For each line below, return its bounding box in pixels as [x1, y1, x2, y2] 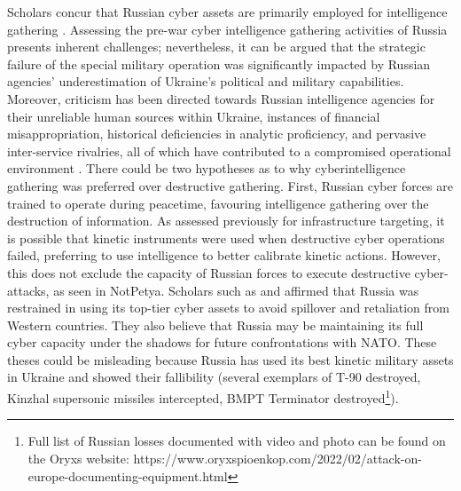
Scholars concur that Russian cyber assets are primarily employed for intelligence [7, 3, 448, 20]
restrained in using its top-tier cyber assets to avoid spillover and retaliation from [7, 298, 449, 317]
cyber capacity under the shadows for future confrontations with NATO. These [7, 333, 437, 352]
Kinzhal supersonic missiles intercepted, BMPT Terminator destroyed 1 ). [7, 386, 399, 407]
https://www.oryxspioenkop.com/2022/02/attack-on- [133, 448, 422, 467]
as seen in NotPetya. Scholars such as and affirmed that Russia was [53, 281, 419, 299]
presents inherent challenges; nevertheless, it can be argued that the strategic [7, 37, 426, 56]
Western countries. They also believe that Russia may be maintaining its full [7, 315, 424, 334]
